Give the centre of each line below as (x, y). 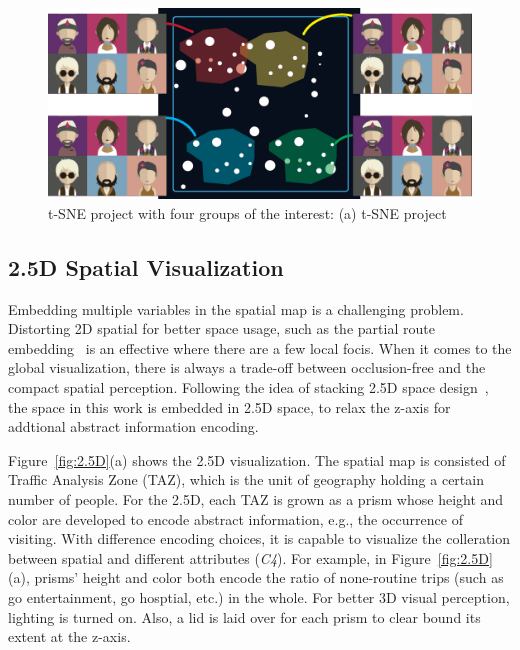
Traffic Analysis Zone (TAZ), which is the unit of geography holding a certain (246, 479)
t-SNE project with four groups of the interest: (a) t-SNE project (247, 212)
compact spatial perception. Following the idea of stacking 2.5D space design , (248, 387)
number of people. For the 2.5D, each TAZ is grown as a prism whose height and (256, 499)
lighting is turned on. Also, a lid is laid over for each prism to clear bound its (244, 616)
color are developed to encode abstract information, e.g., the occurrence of (235, 518)
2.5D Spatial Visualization (146, 266)
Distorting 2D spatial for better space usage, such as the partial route (221, 328)
